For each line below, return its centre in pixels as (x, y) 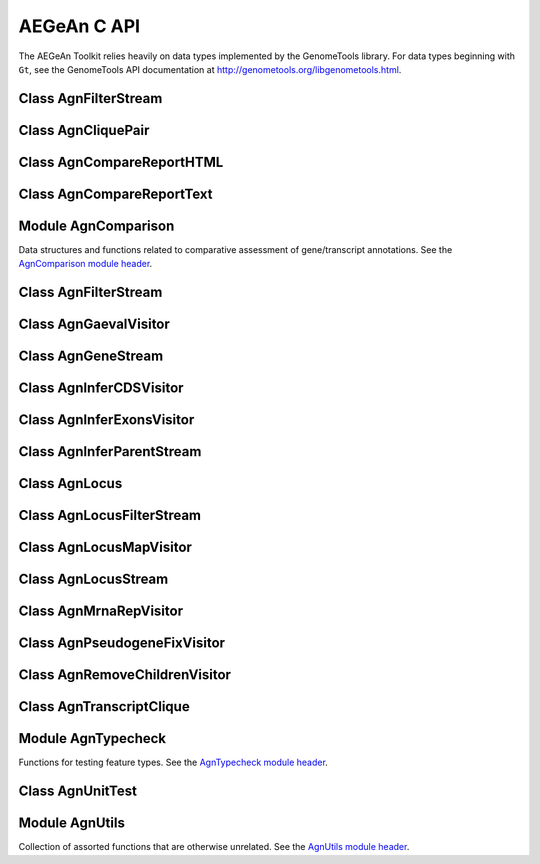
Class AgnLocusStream (93, 579)
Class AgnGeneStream (91, 356)
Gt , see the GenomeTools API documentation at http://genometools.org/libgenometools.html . (210, 69)
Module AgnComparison (96, 225)
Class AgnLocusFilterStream (110, 515)
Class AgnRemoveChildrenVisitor (125, 675)
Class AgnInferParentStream (110, 451)
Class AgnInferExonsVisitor (106, 420)
